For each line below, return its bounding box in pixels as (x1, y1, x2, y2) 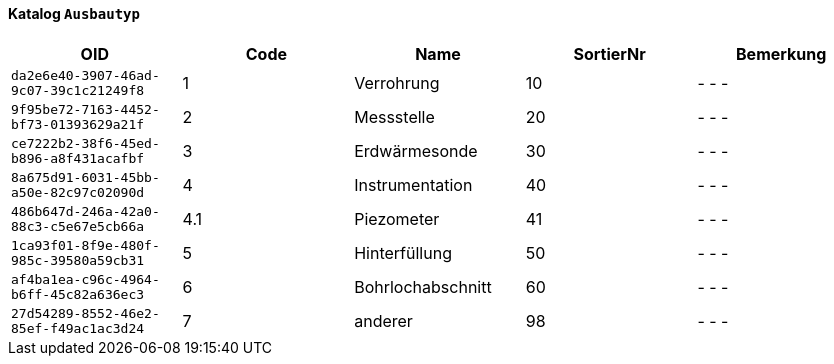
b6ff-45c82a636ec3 (11, 286, 145, 302)
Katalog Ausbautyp (8, 5, 140, 22)
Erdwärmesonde (354, 140, 478, 161)
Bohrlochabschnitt (354, 276, 492, 297)
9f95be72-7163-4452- (11, 101, 160, 117)
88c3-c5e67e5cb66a (11, 218, 145, 234)
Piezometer (354, 208, 440, 229)
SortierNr (573, 43, 646, 64)
